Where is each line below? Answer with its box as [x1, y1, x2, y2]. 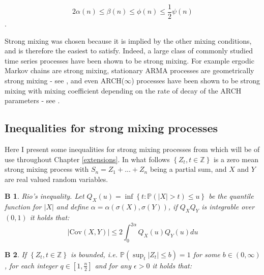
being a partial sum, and [150, 164, 227, 174]
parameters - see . [5, 95, 60, 106]
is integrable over [201, 201, 255, 212]
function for [5, 201, 42, 212]
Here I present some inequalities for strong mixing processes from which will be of [5, 144, 260, 155]
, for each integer [5, 260, 58, 270]
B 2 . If [5, 249, 27, 259]
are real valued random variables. [5, 173, 108, 184]
